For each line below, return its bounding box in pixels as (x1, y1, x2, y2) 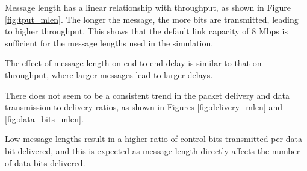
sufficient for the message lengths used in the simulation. (5, 36, 214, 49)
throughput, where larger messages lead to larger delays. (5, 68, 213, 81)
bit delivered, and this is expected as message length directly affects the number (5, 144, 300, 157)
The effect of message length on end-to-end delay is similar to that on (5, 57, 262, 69)
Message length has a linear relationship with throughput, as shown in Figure (5, 1, 291, 13)
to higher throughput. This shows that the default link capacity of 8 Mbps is (5, 25, 288, 37)
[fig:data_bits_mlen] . (5, 112, 84, 125)
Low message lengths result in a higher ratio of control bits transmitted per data (5, 132, 302, 145)
